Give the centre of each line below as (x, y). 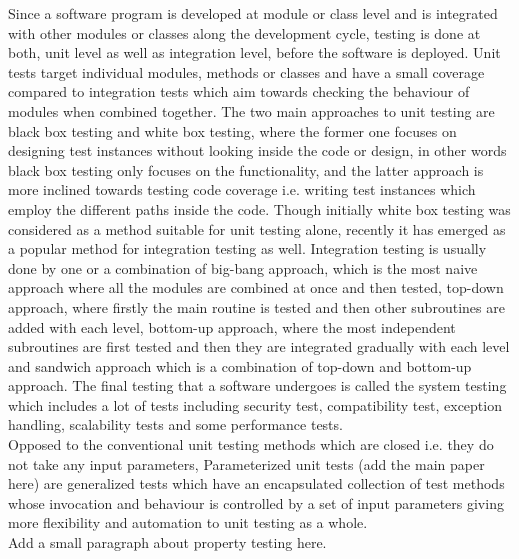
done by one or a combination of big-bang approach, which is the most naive (243, 267)
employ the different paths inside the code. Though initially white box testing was (259, 208)
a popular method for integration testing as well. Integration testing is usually (247, 248)
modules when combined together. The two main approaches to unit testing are (251, 110)
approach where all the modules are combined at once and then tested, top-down (256, 287)
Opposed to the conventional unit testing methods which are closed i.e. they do (251, 444)
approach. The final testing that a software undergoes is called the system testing (257, 385)
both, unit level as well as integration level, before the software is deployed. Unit (254, 52)
